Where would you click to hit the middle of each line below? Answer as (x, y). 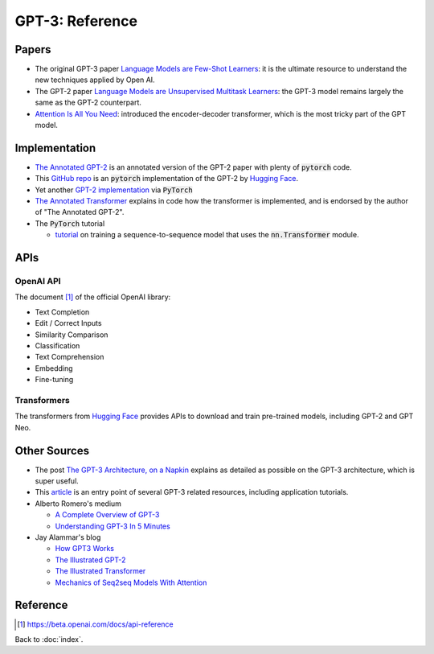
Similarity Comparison (72, 335)
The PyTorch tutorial (70, 223)
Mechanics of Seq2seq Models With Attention (131, 582)
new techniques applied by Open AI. (95, 80)
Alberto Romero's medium (78, 504)
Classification (57, 345)
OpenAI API (38, 282)
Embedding (54, 368)
